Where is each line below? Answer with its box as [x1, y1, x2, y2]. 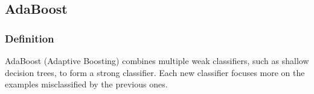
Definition [5, 31, 54, 46]
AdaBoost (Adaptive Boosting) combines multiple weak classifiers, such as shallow [5, 54, 309, 66]
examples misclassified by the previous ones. [5, 78, 168, 90]
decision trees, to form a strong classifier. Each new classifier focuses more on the [5, 66, 305, 78]
